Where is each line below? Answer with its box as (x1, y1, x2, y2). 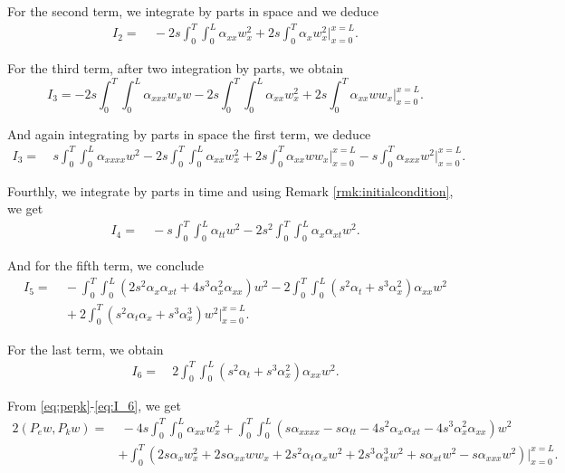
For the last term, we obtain (7, 339, 164, 358)
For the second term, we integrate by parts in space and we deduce (7, 2, 379, 20)
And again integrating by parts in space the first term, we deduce (7, 124, 371, 143)
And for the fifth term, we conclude (7, 256, 205, 275)
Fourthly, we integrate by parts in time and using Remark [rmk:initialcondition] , (7, 181, 454, 200)
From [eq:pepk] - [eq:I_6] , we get (7, 396, 181, 415)
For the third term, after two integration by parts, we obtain (7, 58, 344, 77)
